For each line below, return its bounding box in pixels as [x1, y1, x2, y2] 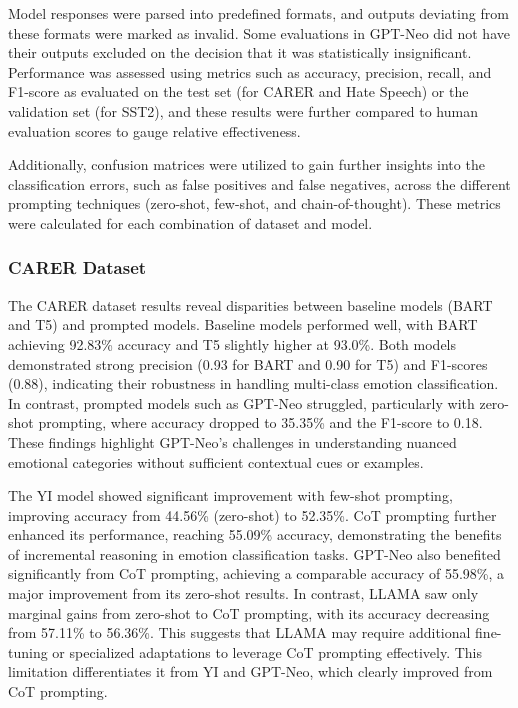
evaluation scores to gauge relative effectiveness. [8, 120, 301, 141]
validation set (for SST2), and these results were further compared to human [8, 100, 478, 121]
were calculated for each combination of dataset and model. [8, 212, 373, 233]
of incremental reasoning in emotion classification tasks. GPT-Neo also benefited [8, 543, 501, 564]
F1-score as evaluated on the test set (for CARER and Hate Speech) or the [8, 81, 469, 102]
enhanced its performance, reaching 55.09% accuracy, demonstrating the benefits [8, 524, 502, 545]
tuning [8, 641, 48, 662]
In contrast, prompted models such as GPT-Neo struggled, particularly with [8, 392, 475, 413]
